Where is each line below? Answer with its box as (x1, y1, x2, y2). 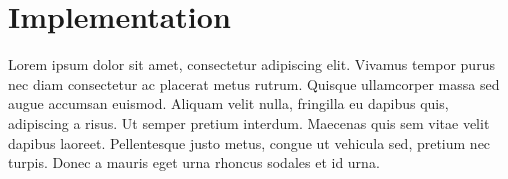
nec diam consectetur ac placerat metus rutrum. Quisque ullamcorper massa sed (8, 73, 500, 94)
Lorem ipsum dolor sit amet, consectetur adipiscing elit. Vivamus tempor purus (8, 54, 495, 75)
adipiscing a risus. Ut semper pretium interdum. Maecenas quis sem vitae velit (8, 112, 490, 133)
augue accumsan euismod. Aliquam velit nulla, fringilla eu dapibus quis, (8, 93, 449, 114)
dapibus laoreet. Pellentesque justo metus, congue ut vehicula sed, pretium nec (8, 132, 491, 153)
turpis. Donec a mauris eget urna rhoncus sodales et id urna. (8, 152, 380, 173)
